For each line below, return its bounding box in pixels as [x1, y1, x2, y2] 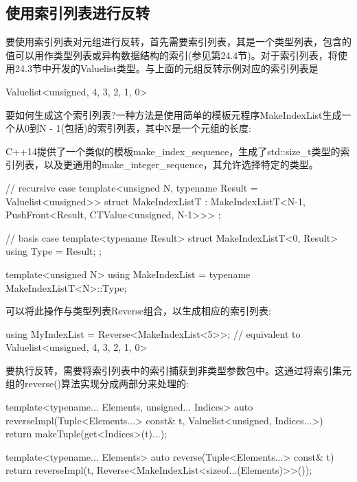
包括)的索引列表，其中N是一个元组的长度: [64, 121, 251, 135]
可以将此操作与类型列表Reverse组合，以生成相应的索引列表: [5, 303, 271, 318]
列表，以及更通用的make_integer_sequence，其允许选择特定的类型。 [14, 157, 319, 172]
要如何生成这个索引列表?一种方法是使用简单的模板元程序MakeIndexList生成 [5, 107, 342, 122]
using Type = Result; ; [5, 244, 102, 258]
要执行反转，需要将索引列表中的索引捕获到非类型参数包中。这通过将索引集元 [5, 363, 352, 377]
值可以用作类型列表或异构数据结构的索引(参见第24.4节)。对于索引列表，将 [5, 47, 338, 62]
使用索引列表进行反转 [5, 2, 150, 23]
